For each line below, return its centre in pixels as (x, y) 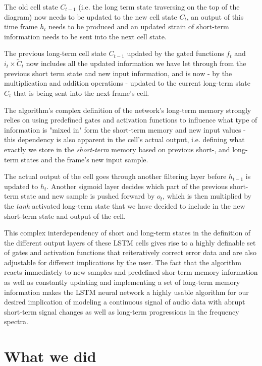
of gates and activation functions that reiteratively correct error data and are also (130, 252)
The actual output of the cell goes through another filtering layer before (115, 176)
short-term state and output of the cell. (65, 216)
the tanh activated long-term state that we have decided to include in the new (125, 205)
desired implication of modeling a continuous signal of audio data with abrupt (125, 302)
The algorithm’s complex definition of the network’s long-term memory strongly (128, 110)
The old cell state (31, 7)
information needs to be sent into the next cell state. (85, 36)
